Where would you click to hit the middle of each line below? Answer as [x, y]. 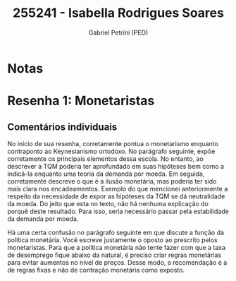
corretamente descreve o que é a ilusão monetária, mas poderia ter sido [112, 181]
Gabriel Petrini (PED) [118, 32]
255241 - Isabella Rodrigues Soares [118, 13]
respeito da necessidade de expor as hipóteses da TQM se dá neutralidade [116, 196]
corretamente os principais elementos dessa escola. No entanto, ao [106, 159]
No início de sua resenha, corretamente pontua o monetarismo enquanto [113, 143]
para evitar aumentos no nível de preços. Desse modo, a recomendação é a [117, 262]
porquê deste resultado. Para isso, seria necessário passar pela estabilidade [118, 211]
